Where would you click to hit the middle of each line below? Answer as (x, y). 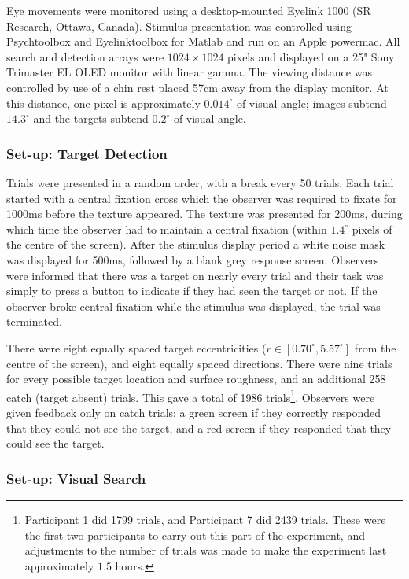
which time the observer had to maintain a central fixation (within (167, 229)
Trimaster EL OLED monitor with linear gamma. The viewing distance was (189, 72)
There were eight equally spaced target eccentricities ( (136, 347)
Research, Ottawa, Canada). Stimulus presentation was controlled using (179, 26)
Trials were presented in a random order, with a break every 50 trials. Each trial (200, 182)
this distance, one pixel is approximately (103, 103)
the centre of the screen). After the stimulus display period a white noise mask (196, 244)
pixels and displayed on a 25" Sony (311, 56)
